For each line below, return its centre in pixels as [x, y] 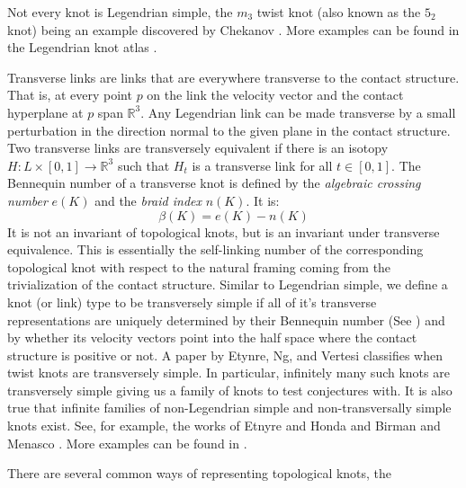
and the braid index [148, 200]
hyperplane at [45, 112]
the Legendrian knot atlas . [82, 47]
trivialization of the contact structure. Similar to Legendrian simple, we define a [228, 284]
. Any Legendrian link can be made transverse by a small [298, 112]
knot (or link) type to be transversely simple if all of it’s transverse [192, 302]
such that [143, 165]
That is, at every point [70, 95]
